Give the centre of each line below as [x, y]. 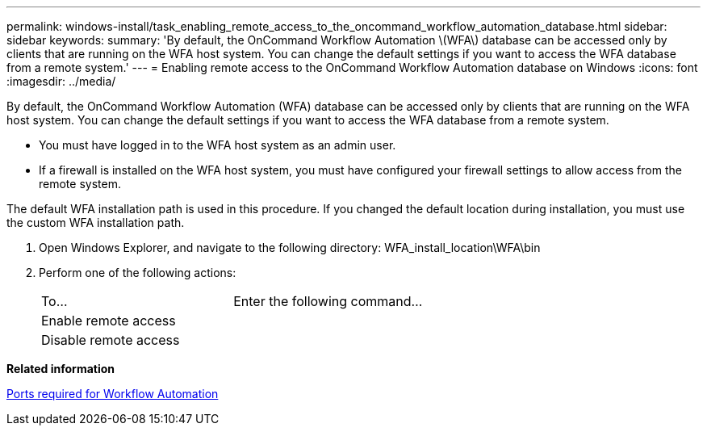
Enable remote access [109, 321]
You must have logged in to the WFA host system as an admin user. [218, 145]
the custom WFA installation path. [96, 222]
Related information [61, 369]
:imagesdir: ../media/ [61, 81]
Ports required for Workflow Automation [113, 394]
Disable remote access [111, 340]
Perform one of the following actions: [138, 273]
